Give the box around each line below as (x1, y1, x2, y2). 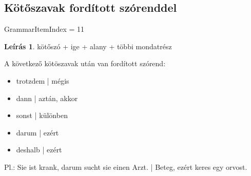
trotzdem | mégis (16, 75, 69, 86)
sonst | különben (16, 110, 68, 121)
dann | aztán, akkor (16, 92, 78, 103)
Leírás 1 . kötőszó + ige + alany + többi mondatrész (4, 41, 172, 51)
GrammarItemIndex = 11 (4, 24, 85, 34)
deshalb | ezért (16, 144, 62, 155)
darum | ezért (16, 127, 59, 138)
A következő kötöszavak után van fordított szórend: (4, 58, 166, 69)
